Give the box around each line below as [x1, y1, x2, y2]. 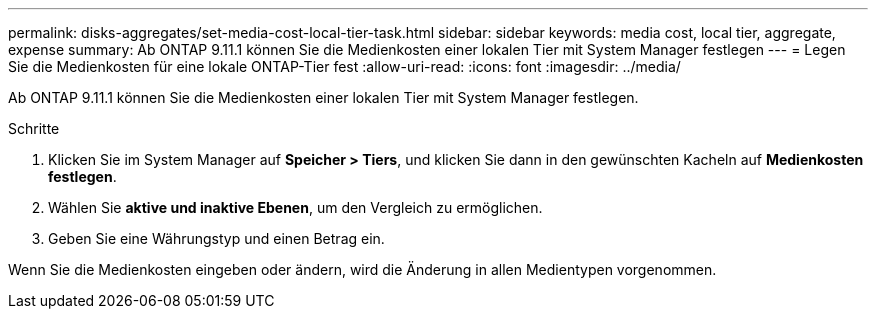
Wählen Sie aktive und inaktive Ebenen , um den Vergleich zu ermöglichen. [48, 199, 543, 216]
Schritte [8, 120, 60, 137]
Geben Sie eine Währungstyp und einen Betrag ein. [48, 230, 385, 247]
